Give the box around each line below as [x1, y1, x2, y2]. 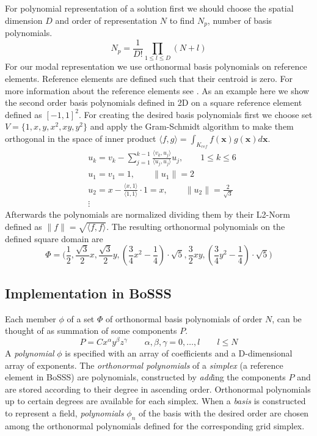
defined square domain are [5, 232, 103, 245]
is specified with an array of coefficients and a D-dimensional [65, 346, 293, 359]
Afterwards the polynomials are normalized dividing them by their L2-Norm [5, 208, 290, 221]
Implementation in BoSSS [5, 283, 172, 302]
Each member [5, 312, 56, 325]
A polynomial [5, 346, 54, 359]
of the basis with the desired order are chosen [139, 406, 309, 419]
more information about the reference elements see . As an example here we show [5, 84, 310, 97]
